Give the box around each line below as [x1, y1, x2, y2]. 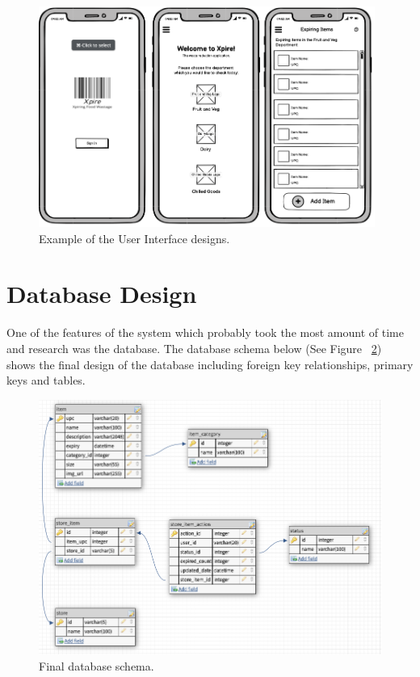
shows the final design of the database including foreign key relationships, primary [6, 355, 414, 372]
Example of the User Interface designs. [39, 229, 230, 246]
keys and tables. [6, 372, 86, 389]
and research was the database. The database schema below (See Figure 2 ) [6, 340, 382, 356]
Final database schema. [39, 657, 154, 674]
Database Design [6, 277, 197, 310]
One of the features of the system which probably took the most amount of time [6, 324, 404, 341]
